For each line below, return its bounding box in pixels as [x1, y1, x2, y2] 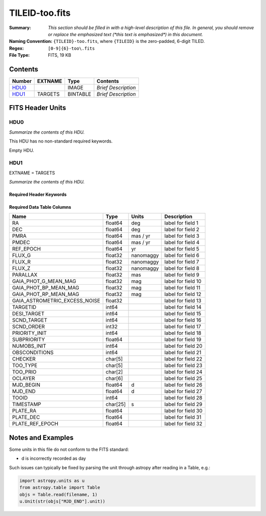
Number [12, 78, 32, 85]
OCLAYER [12, 375, 35, 382]
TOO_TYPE [12, 362, 38, 369]
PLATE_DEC [12, 414, 40, 421]
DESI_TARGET [12, 310, 45, 317]
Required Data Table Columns [9, 204, 71, 210]
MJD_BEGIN [12, 381, 40, 388]
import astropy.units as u [19, 478, 85, 483]
